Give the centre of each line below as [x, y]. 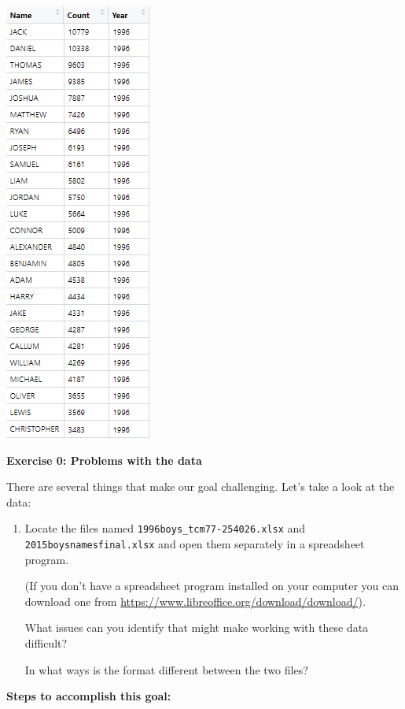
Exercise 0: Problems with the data [104, 460]
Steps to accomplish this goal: [89, 696]
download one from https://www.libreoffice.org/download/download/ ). [195, 601]
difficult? [46, 643]
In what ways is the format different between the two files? [166, 669]
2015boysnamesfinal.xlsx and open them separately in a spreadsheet [195, 544]
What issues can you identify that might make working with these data [197, 627]
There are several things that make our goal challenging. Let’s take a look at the [201, 486]
